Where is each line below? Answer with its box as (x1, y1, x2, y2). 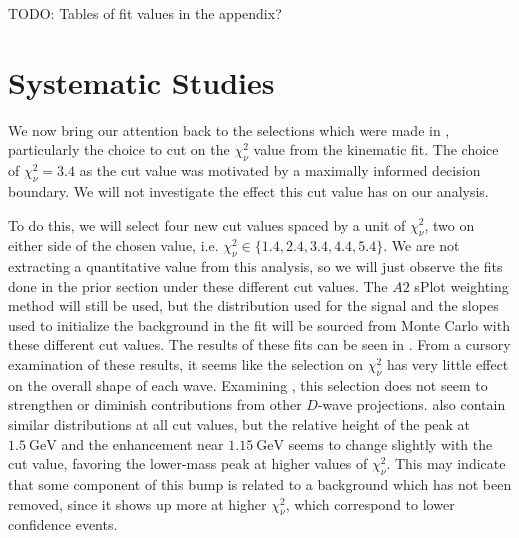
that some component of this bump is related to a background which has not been (8, 474, 512, 495)
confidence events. (8, 514, 118, 535)
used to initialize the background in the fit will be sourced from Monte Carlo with (8, 314, 510, 335)
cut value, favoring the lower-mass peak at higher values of (8, 453, 368, 474)
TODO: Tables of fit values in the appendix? (8, 3, 282, 23)
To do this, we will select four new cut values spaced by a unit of (8, 214, 406, 235)
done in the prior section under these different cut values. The (8, 275, 388, 296)
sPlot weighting (414, 275, 509, 296)
